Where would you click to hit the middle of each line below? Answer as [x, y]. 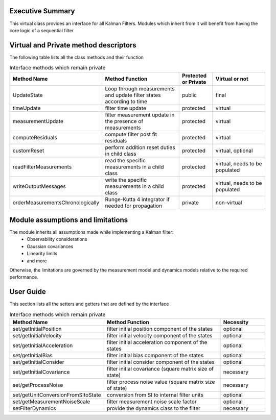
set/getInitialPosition [37, 329]
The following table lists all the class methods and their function [77, 57]
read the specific [125, 160]
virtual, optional [234, 151]
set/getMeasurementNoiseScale [51, 402]
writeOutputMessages [39, 186]
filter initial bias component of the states [155, 356]
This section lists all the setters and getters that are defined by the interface [89, 304]
